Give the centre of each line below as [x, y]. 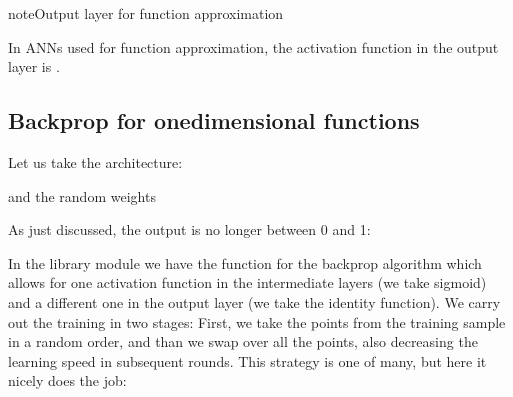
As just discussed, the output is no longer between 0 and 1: [189, 229]
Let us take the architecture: [95, 161]
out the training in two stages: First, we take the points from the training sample [257, 321]
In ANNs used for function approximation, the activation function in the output [253, 46]
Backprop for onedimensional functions [214, 120]
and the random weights [82, 195]
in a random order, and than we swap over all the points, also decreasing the [243, 341]
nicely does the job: [67, 380]
